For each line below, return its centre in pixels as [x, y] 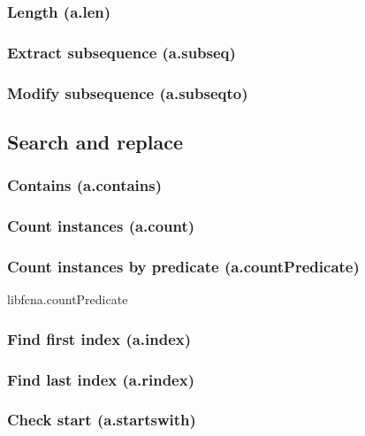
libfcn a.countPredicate [68, 299]
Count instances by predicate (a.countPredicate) [183, 266]
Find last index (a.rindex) [101, 379]
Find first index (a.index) [99, 338]
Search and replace [95, 141]
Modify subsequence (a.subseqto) [128, 92]
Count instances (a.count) [101, 226]
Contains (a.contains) [84, 185]
